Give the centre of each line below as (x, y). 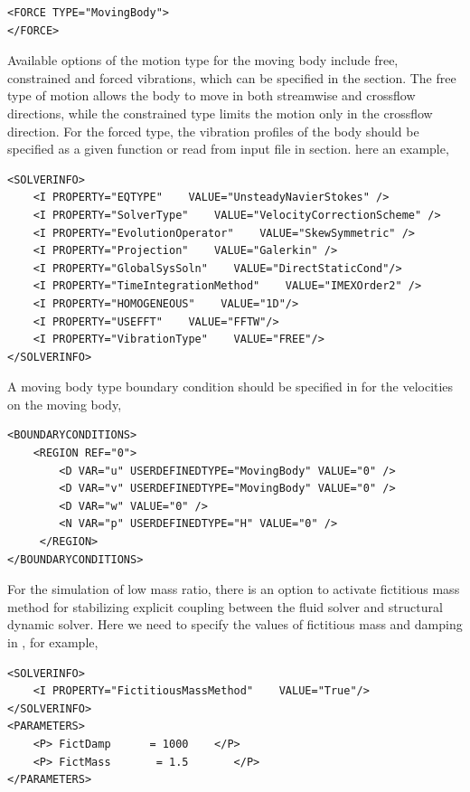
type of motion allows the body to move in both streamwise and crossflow (211, 95)
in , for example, (53, 642)
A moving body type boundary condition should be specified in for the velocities (230, 387)
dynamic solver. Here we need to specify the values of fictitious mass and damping (235, 624)
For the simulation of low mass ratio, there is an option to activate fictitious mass (234, 589)
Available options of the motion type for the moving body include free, (203, 60)
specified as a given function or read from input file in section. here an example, (228, 149)
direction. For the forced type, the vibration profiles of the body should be (213, 131)
